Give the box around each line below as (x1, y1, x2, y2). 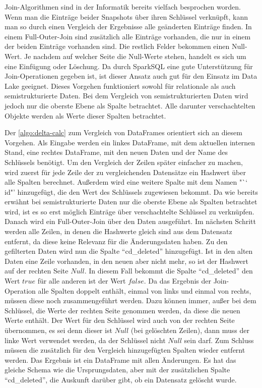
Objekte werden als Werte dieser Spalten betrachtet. (5, 110, 166, 121)
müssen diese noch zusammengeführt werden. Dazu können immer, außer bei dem (5, 295, 256, 306)
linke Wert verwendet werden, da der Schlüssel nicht (5, 335, 166, 345)
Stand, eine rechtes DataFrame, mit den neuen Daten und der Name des (5, 147, 228, 157)
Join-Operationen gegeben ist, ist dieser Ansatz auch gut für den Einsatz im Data (5, 71, 257, 81)
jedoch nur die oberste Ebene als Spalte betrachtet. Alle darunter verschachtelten (5, 100, 255, 110)
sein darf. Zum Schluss (184, 335, 254, 345)
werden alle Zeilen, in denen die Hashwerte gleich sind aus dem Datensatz (5, 226, 232, 237)
